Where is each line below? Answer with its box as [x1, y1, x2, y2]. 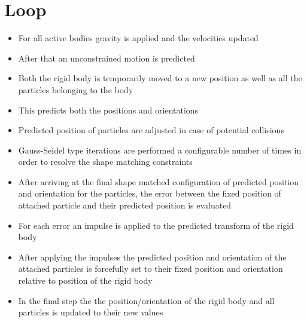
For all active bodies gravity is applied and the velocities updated [18, 32, 259, 44]
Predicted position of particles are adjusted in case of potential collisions [18, 124, 284, 136]
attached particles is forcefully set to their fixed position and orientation [18, 262, 283, 275]
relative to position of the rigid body [18, 274, 153, 287]
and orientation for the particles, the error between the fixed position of [18, 187, 281, 200]
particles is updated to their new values [18, 306, 163, 318]
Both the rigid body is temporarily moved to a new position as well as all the [18, 72, 302, 84]
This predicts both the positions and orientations [18, 103, 199, 116]
